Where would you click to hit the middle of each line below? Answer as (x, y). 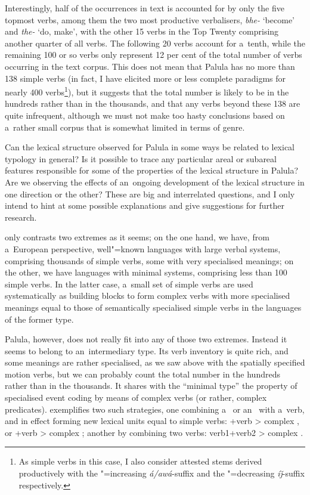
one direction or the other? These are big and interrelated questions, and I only (150, 194)
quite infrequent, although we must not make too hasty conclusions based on (145, 115)
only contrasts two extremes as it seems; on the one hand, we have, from (137, 237)
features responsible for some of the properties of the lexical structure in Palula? (152, 170)
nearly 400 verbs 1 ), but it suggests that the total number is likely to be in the (147, 91)
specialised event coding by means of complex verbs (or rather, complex (136, 397)
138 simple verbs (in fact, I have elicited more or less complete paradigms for (145, 78)
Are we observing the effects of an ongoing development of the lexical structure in (155, 182)
